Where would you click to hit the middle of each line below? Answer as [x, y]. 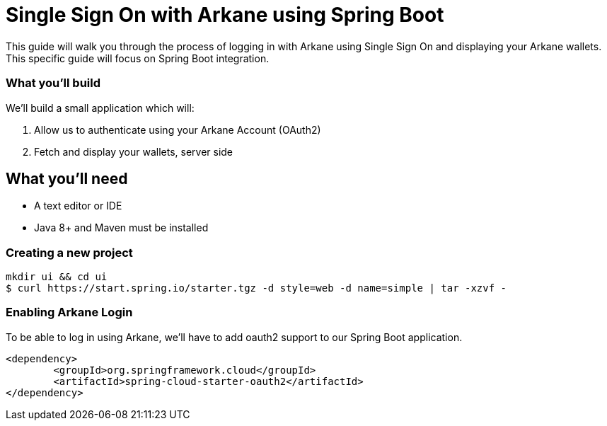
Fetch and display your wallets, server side [134, 151]
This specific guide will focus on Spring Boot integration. [138, 58]
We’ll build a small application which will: [100, 108]
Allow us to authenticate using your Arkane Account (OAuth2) [178, 129]
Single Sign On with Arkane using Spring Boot [225, 15]
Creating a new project [69, 252]
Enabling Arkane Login [69, 312]
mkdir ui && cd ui [57, 277]
